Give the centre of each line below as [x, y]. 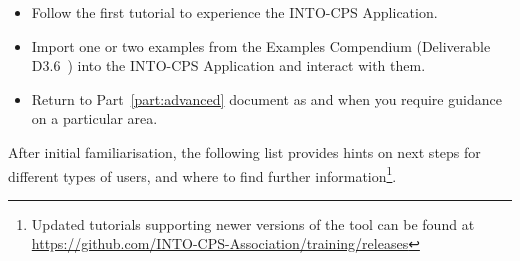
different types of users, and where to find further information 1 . [202, 174]
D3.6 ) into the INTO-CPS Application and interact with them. [228, 65]
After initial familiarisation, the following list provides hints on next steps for [244, 151]
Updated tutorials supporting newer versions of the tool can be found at [253, 223]
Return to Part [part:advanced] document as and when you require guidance [266, 98]
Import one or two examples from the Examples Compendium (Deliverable [261, 45]
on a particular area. [94, 118]
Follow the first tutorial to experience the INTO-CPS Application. [234, 12]
